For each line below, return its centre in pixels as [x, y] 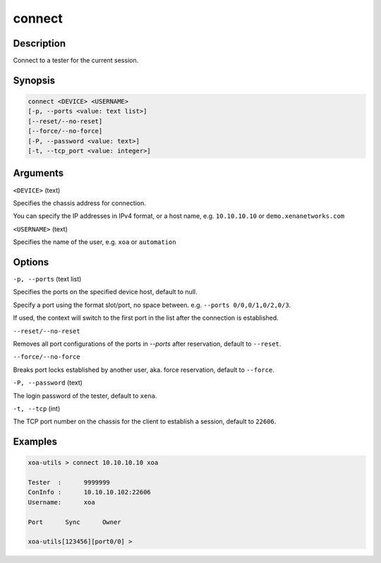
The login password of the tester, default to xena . [85, 396]
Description [40, 43]
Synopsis [34, 80]
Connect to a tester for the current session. [76, 61]
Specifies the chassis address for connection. [79, 203]
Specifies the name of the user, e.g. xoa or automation [95, 242]
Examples [35, 442]
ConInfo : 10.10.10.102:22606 [89, 492]
